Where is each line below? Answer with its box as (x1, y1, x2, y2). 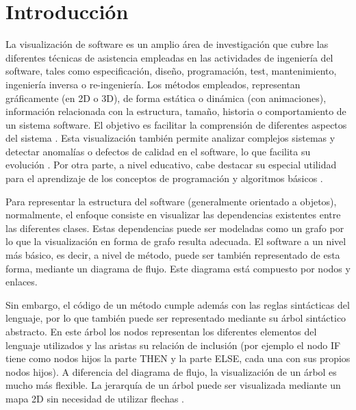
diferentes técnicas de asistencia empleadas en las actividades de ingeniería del (5, 50, 333, 64)
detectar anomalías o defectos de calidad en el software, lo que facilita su (5, 144, 311, 158)
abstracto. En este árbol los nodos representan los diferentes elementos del (5, 324, 317, 338)
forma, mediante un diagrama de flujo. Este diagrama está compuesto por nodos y (5, 261, 351, 275)
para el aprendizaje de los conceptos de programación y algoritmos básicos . (5, 171, 323, 185)
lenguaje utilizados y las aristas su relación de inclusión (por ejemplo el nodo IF (5, 337, 341, 352)
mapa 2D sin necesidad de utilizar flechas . (5, 391, 185, 405)
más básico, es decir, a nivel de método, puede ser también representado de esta (5, 248, 340, 262)
